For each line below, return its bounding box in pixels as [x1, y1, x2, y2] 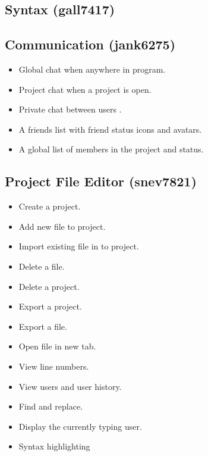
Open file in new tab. [18, 340, 96, 352]
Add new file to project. [18, 220, 106, 232]
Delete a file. [18, 260, 65, 272]
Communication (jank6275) [5, 35, 176, 54]
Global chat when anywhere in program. [18, 63, 166, 75]
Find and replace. [18, 400, 83, 413]
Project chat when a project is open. [18, 83, 152, 95]
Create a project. [18, 200, 81, 213]
